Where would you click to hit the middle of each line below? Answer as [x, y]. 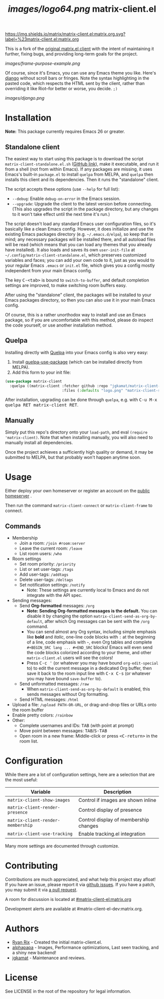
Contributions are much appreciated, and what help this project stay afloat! [81, 879]
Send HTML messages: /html [49, 699]
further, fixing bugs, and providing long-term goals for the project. [72, 54]
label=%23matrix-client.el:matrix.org [42, 39]
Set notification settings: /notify [52, 585]
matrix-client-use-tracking [40, 834]
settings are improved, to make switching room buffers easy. [66, 285]
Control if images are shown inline [117, 800]
